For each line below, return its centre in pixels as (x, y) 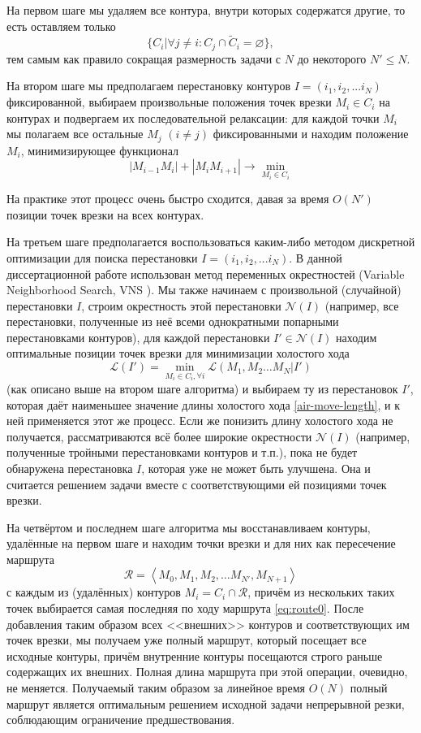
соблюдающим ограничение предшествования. (121, 720)
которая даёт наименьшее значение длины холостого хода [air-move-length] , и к (203, 404)
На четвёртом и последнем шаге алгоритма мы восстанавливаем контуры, (189, 527)
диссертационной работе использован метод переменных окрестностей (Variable (206, 273)
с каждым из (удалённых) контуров (94, 592)
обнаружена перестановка (70, 468)
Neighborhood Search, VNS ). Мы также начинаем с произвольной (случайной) (204, 290)
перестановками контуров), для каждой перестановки (138, 337)
